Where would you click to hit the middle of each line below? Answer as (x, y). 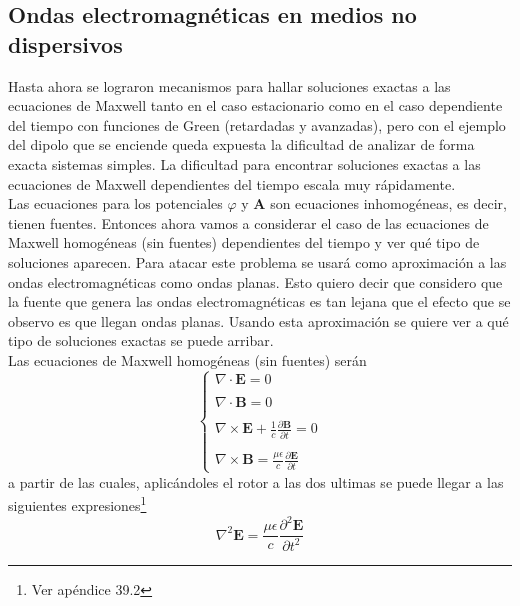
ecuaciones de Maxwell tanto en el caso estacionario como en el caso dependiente (255, 105)
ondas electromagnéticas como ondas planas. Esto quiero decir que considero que (255, 281)
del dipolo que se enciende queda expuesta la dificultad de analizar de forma (241, 144)
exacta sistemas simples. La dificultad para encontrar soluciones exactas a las (244, 163)
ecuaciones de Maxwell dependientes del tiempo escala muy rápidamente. (232, 183)
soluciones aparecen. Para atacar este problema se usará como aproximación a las (257, 261)
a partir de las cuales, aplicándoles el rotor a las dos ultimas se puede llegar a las (256, 481)
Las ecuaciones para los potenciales (115, 203)
